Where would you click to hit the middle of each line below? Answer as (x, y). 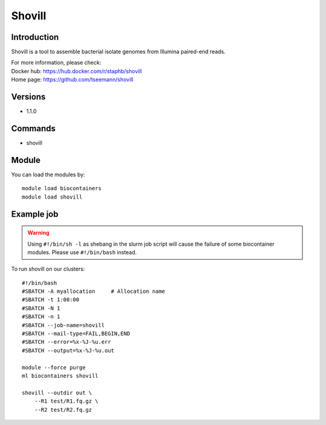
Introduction (35, 37)
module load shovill (52, 197)
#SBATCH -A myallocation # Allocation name (94, 292)
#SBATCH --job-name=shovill (63, 325)
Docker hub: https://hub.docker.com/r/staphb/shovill (76, 71)
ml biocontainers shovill (60, 376)
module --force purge (54, 367)
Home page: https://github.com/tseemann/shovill (72, 80)
